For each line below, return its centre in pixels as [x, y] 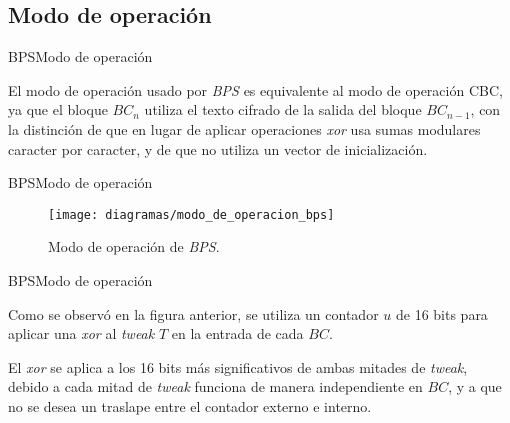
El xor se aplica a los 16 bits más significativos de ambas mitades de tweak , [238, 366]
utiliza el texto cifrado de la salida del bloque [283, 109]
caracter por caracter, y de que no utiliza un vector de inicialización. [218, 148]
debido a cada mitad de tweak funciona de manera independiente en [215, 386]
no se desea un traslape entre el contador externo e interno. [190, 405]
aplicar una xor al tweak [81, 333]
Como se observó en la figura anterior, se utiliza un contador [193, 313]
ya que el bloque [58, 109]
